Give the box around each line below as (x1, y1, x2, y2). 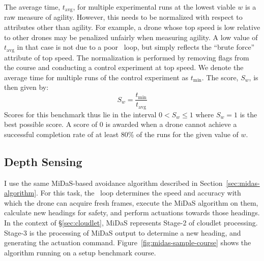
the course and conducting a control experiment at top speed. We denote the (4, 62, 244, 73)
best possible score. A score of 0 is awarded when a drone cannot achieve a (4, 119, 237, 129)
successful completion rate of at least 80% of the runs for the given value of (4, 128, 239, 139)
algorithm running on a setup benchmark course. (4, 247, 156, 257)
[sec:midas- (226, 177, 260, 188)
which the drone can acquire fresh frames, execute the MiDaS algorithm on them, (4, 197, 258, 208)
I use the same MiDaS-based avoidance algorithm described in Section (4, 177, 223, 188)
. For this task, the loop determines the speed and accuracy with (36, 187, 241, 198)
